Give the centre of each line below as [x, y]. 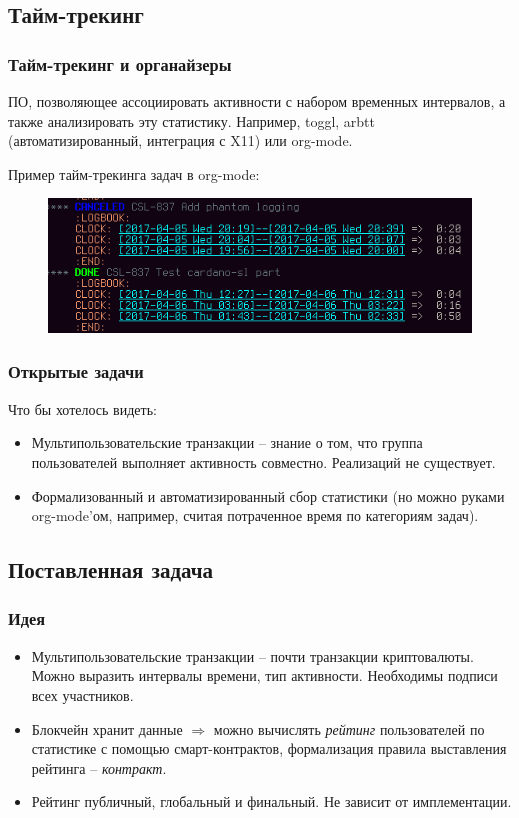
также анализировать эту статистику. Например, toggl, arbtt [192, 120]
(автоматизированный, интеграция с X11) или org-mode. [180, 140]
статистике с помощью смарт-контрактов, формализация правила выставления [269, 748]
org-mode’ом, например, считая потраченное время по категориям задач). [255, 515]
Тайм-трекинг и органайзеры [120, 63]
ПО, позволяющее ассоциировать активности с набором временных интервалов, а [257, 101]
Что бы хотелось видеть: [82, 408]
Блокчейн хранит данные [107, 728]
